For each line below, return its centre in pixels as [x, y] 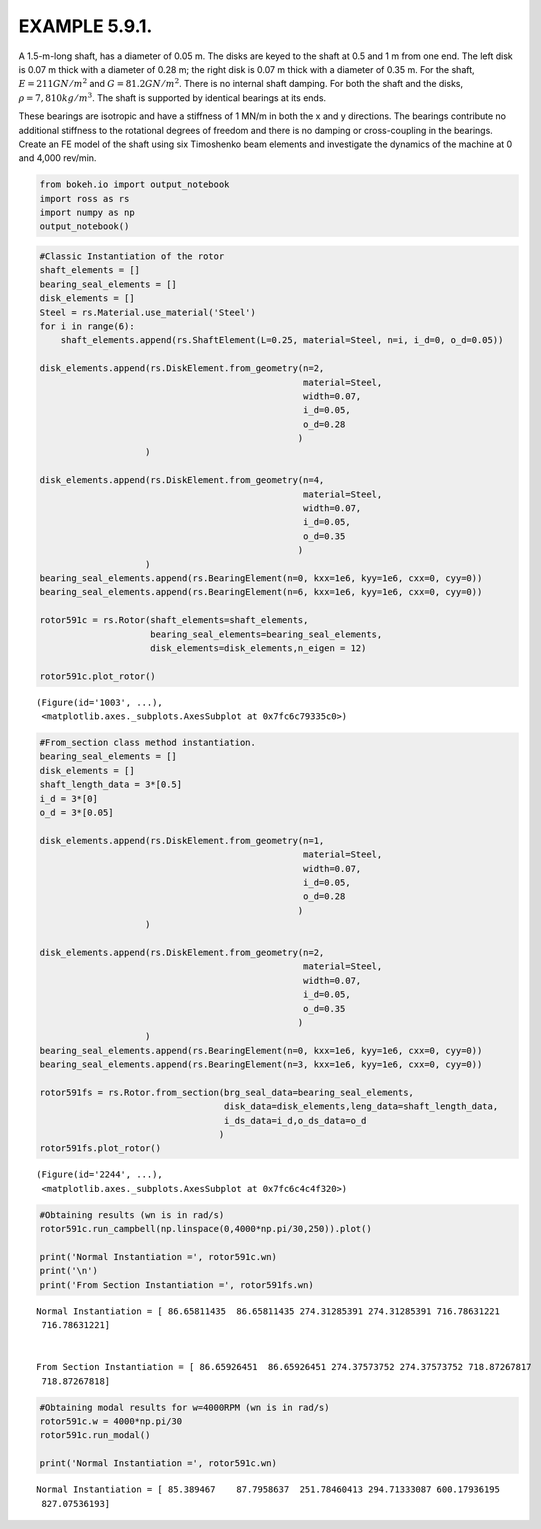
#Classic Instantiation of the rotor [132, 256]
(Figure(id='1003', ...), [100, 702]
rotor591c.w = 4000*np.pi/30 [111, 1421]
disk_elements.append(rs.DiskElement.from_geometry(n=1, [182, 840]
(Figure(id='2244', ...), [100, 1174]
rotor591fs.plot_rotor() [100, 1148]
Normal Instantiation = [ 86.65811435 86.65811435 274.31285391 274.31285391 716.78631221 [268, 1311]
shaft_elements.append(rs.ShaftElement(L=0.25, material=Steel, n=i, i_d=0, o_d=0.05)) [282, 340]
